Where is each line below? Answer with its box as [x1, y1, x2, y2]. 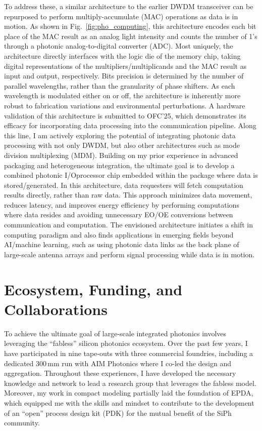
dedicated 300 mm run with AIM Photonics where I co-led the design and [4, 358, 231, 368]
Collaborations [4, 298, 108, 319]
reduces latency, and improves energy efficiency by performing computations [4, 199, 239, 210]
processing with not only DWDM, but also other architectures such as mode [4, 140, 240, 150]
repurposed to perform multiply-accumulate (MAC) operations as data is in [4, 11, 238, 21]
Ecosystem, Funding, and [4, 279, 183, 299]
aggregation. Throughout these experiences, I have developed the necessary [4, 368, 236, 378]
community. [4, 417, 40, 428]
